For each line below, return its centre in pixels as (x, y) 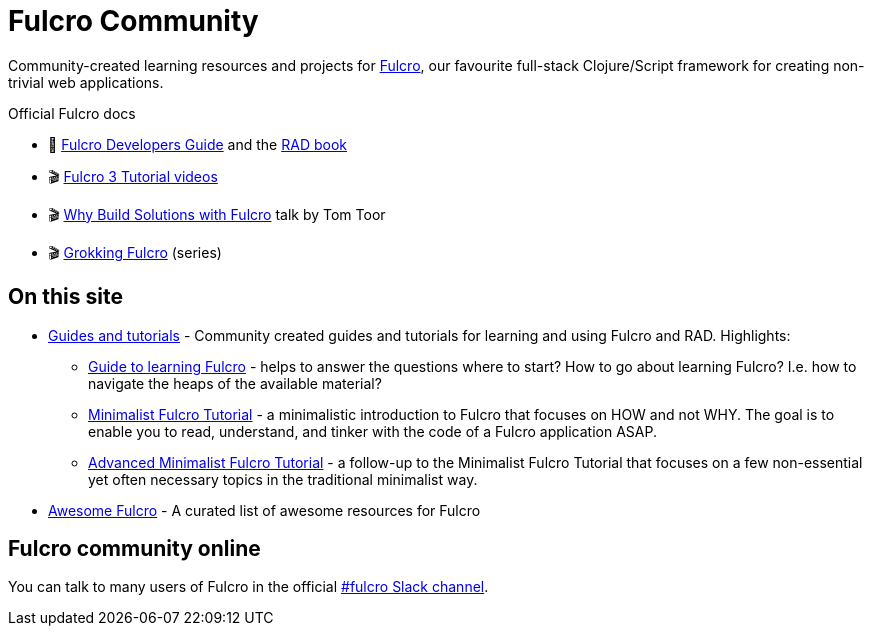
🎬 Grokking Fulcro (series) (135, 252)
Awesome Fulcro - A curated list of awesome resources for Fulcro (264, 510)
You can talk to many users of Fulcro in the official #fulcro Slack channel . (248, 587)
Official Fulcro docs (72, 113)
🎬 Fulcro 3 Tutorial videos (133, 176)
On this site (65, 297)
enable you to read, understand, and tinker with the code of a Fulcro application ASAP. (372, 431)
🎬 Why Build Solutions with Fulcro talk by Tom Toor (217, 214)
